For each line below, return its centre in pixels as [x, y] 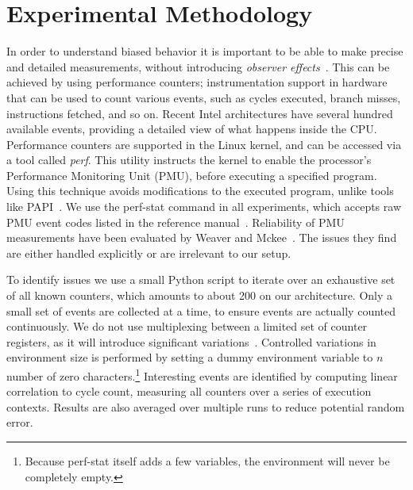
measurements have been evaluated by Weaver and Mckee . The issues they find [202, 237]
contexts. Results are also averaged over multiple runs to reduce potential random [206, 406]
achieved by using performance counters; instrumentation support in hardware [197, 82]
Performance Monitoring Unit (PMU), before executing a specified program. [192, 175]
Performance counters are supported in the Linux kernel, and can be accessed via [204, 144]
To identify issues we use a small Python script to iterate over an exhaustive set [201, 279]
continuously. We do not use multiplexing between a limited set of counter [187, 326]
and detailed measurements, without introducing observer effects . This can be [198, 66]
